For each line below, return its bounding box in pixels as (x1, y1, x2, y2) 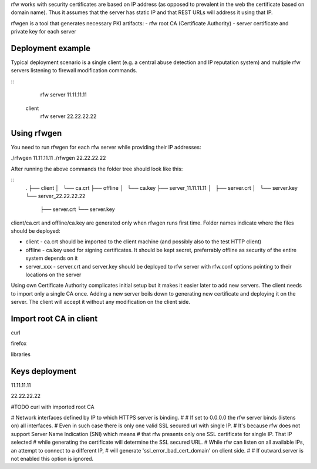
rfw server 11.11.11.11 (40, 91, 87, 98)
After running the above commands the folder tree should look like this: (11, 165, 183, 172)
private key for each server (11, 28, 76, 35)
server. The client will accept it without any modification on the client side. (11, 299, 191, 306)
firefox (11, 340, 27, 347)
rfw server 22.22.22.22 (40, 113, 97, 120)
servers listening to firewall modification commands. (11, 67, 137, 74)
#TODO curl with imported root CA (11, 403, 95, 410)
